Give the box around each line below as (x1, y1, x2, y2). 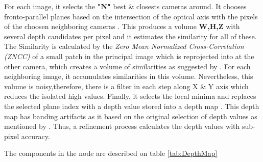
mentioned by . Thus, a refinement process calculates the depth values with (4, 121, 240, 131)
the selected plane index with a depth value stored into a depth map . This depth (4, 100, 259, 111)
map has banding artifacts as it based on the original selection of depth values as (4, 111, 257, 121)
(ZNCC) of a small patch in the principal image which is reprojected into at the (4, 50, 254, 61)
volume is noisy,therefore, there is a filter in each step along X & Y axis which (4, 80, 249, 91)
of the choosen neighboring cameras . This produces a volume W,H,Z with (4, 21, 240, 32)
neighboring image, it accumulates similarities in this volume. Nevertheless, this (4, 71, 253, 82)
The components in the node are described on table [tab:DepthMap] (4, 148, 218, 158)
